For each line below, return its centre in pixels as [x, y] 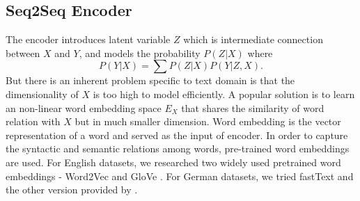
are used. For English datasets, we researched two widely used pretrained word [173, 162]
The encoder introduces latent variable [88, 39]
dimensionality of [42, 94]
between [23, 53]
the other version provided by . [72, 190]
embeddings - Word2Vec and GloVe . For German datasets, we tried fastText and [180, 176]
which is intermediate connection [253, 39]
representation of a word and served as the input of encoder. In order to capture [177, 135]
